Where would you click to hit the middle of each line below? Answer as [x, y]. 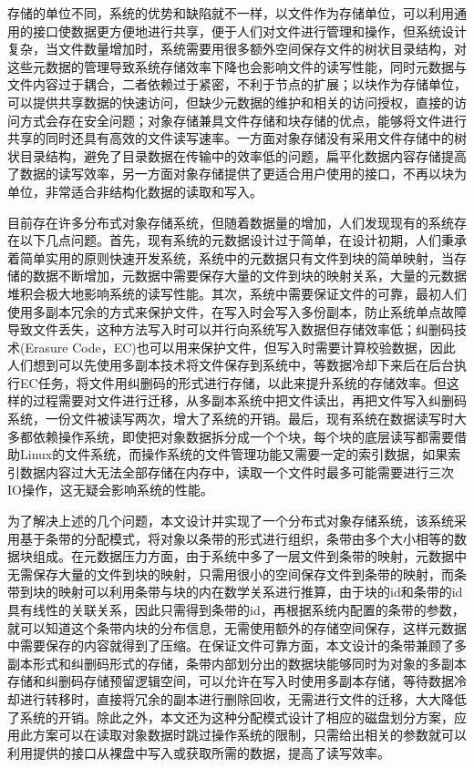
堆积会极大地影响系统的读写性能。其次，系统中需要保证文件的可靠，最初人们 [237, 293]
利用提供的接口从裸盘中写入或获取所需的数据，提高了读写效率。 [199, 752]
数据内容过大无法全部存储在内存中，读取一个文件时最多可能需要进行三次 [237, 471]
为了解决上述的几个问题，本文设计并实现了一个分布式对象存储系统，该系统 [231, 521]
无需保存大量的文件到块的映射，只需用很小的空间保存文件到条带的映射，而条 [237, 573]
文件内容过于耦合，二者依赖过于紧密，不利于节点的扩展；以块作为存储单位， [237, 84]
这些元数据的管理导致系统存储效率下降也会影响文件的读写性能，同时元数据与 [237, 66]
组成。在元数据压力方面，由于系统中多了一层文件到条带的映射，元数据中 [249, 556]
